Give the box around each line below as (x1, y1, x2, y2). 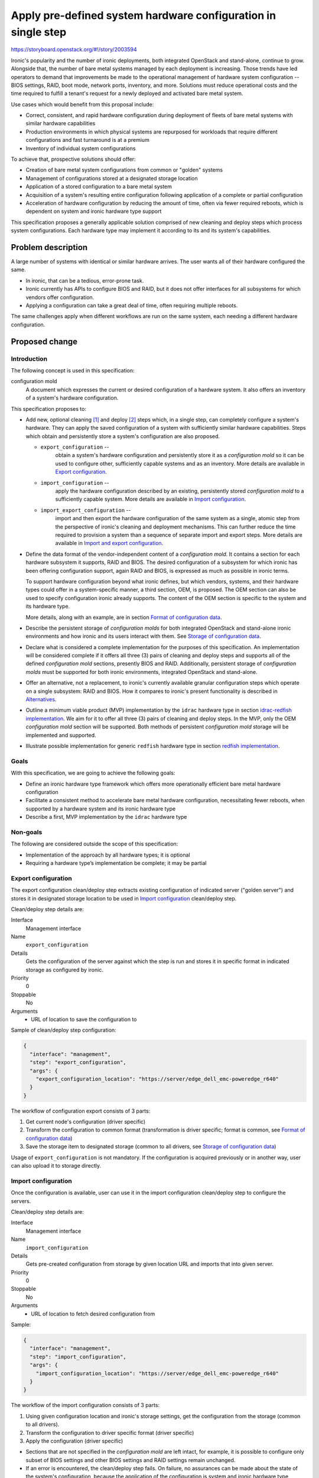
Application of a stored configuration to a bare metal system (25, 183, 172, 190)
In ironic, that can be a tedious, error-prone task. (25, 277, 144, 284)
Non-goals (11, 828, 43, 836)
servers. (11, 1197, 31, 1204)
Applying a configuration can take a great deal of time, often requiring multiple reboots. (25, 302, 238, 309)
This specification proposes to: (11, 405, 87, 412)
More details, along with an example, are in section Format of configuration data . (25, 614, 222, 621)
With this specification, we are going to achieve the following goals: (11, 769, 175, 777)
